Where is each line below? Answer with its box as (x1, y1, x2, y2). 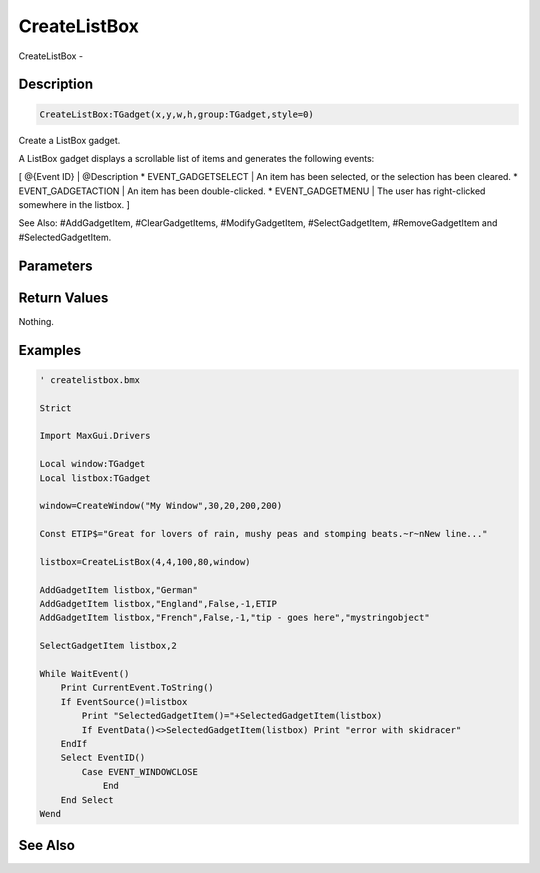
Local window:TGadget (39, 458, 146, 470)
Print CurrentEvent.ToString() (60, 682, 214, 694)
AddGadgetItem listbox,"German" (39, 584, 199, 595)
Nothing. (18, 315, 55, 327)
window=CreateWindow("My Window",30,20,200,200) (39, 500, 283, 512)
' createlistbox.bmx (39, 374, 140, 385)
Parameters (18, 257, 93, 274)
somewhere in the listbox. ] (18, 199, 130, 211)
